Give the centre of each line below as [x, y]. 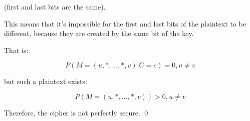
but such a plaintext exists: [46, 81]
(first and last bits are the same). [55, 6]
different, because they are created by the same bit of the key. [99, 33]
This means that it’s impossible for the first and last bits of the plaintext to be [125, 23]
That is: [16, 50]
